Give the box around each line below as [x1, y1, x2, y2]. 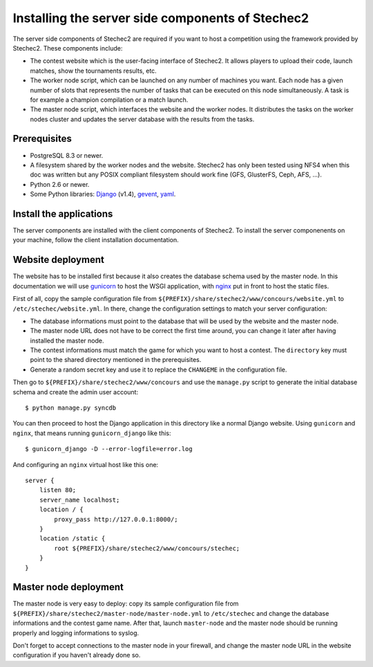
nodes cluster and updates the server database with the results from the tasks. [30, 115, 255, 123]
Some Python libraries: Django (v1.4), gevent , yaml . [30, 190, 176, 199]
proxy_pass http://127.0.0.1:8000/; [54, 515, 179, 523]
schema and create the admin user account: [12, 387, 138, 396]
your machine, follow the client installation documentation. [12, 236, 179, 244]
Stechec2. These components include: [12, 44, 123, 52]
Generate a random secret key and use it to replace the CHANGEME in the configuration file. [30, 365, 287, 374]
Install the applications [12, 208, 113, 219]
